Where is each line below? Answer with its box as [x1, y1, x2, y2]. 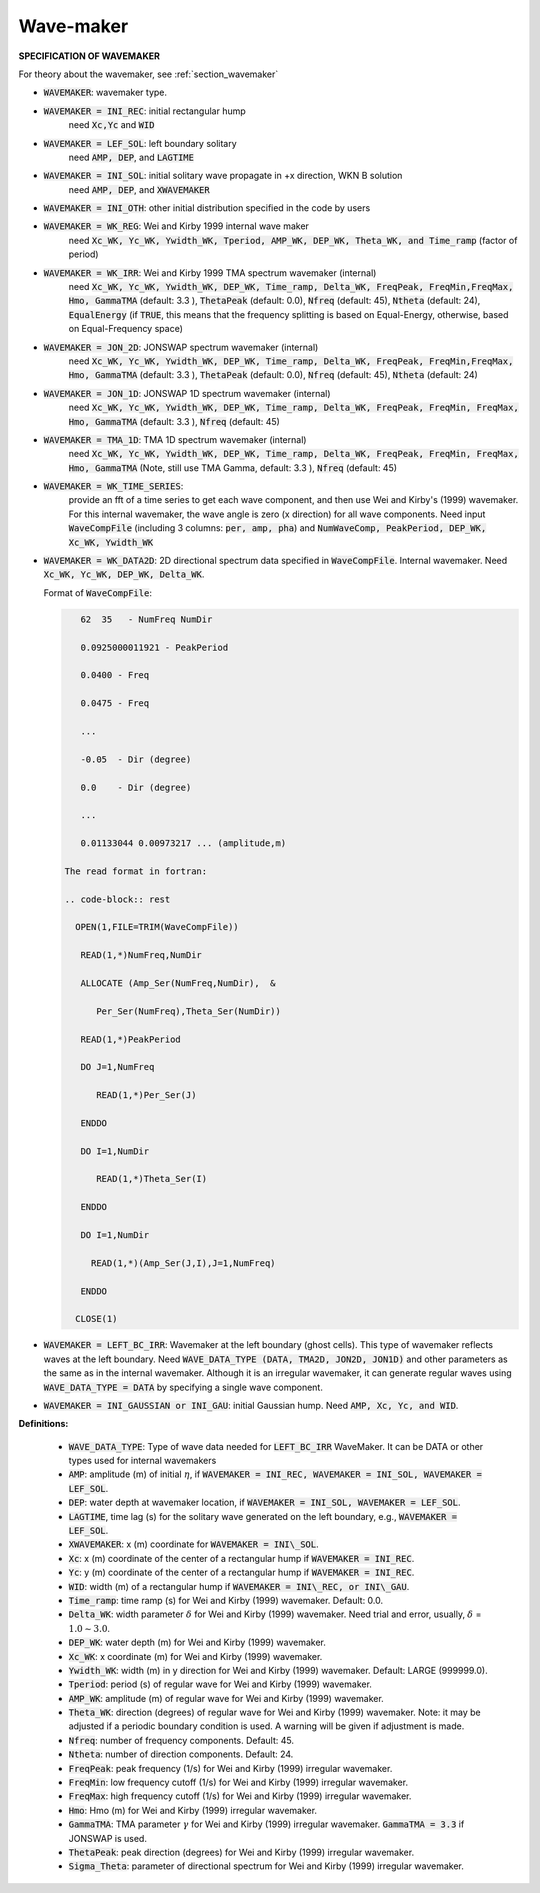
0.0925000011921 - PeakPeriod [80, 641, 229, 653]
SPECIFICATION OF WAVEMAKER [18, 50, 160, 62]
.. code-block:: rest [64, 893, 171, 905]
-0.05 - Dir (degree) [80, 753, 192, 765]
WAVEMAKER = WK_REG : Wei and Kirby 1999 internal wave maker [43, 220, 310, 232]
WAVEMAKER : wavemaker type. [43, 86, 168, 99]
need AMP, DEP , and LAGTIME [68, 151, 195, 163]
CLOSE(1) [75, 1313, 118, 1325]
